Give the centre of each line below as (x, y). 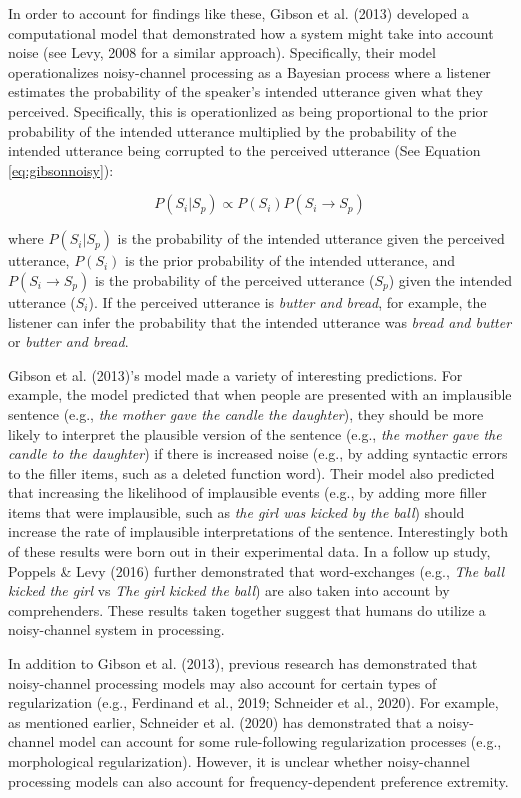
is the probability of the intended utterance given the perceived (311, 238)
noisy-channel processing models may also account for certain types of (222, 682)
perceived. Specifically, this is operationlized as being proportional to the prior (248, 110)
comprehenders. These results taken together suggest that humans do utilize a (247, 609)
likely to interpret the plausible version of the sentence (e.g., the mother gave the (255, 433)
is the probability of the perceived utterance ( (234, 279)
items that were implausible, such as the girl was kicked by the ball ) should (236, 511)
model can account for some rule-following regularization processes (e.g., (280, 741)
